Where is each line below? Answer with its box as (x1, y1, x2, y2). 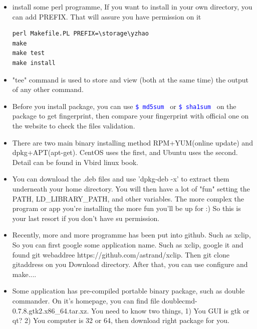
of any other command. (12, 84, 84, 94)
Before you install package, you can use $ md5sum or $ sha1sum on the (12, 100, 236, 111)
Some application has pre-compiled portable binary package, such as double (12, 285, 245, 296)
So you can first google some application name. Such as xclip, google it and (12, 239, 243, 249)
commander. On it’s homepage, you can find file (12, 295, 160, 305)
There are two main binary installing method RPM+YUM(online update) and (12, 137, 253, 147)
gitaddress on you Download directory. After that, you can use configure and (12, 259, 248, 269)
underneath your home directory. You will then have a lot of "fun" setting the (12, 183, 250, 193)
